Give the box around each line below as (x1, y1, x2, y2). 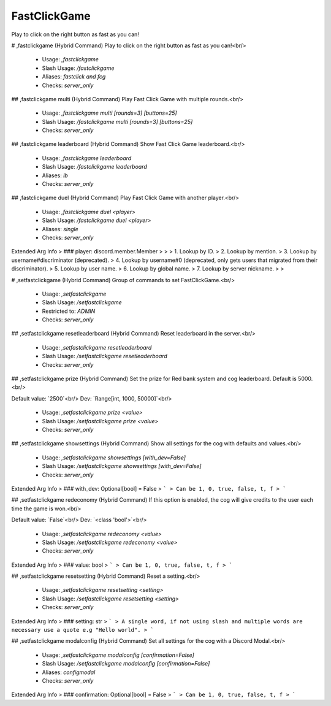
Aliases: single (42, 225, 79, 232)
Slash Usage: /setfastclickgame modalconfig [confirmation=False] (42, 660, 210, 667)
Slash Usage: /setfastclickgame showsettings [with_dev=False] (42, 462, 202, 470)
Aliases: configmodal (42, 669, 96, 676)
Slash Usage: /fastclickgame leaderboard (42, 163, 147, 171)
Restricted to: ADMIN (42, 307, 96, 315)
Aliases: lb (42, 172, 69, 179)
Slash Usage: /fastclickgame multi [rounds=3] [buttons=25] (42, 118, 193, 125)
